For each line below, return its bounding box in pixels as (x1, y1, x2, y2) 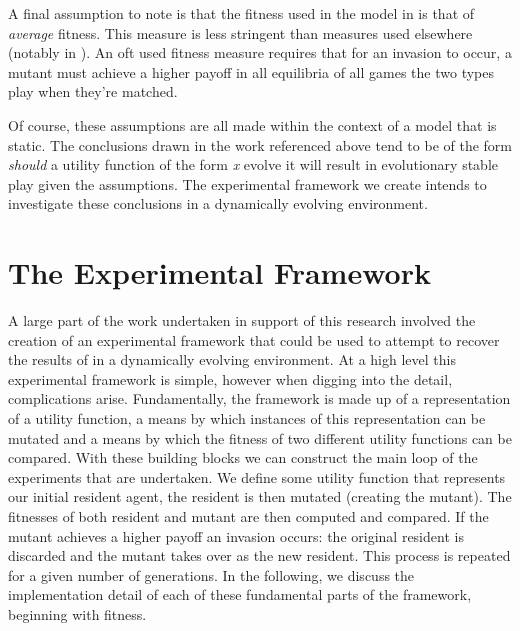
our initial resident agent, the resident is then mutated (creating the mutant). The (8, 486, 512, 507)
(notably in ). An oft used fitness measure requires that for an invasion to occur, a (8, 42, 512, 63)
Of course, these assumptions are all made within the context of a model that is (8, 114, 497, 135)
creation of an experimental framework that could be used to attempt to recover (8, 329, 500, 350)
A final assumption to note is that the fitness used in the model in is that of (8, 3, 475, 23)
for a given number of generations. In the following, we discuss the (8, 564, 415, 585)
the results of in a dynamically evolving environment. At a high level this (8, 349, 456, 370)
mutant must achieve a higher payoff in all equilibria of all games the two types (8, 61, 494, 82)
